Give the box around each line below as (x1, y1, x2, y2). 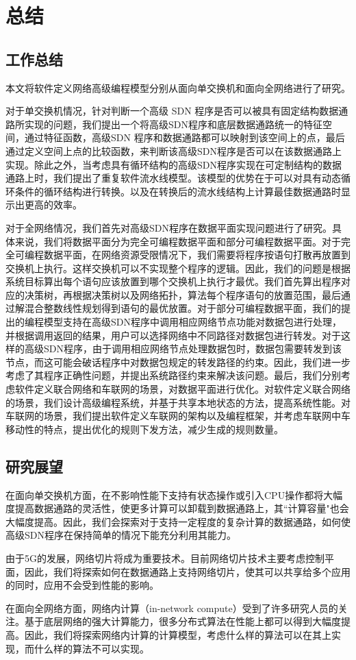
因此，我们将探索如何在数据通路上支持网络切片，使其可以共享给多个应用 (24, 564, 351, 578)
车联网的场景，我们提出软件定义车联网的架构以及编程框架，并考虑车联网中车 (5, 408, 351, 423)
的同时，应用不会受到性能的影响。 (5, 578, 159, 592)
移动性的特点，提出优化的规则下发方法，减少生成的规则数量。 (5, 421, 283, 436)
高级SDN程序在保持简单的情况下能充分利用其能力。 (5, 528, 236, 542)
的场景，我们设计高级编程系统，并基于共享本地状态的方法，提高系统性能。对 (5, 395, 351, 409)
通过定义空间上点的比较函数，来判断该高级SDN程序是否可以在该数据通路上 (5, 143, 342, 158)
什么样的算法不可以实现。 (34, 641, 149, 655)
